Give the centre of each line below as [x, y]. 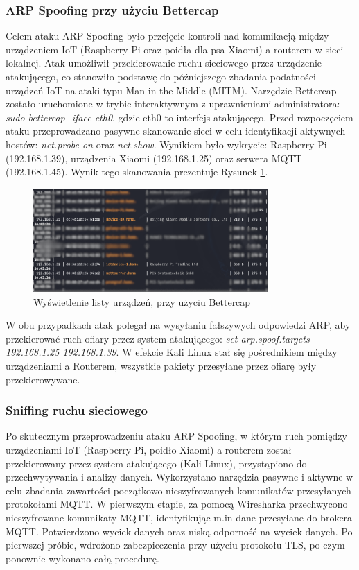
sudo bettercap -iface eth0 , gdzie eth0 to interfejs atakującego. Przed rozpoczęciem [179, 117]
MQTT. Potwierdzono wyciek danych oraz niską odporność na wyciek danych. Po [179, 531]
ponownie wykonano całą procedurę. [82, 558]
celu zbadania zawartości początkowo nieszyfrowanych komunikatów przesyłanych [178, 490]
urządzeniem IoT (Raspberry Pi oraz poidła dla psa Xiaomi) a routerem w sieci [175, 49]
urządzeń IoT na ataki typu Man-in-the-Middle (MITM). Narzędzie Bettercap [171, 90]
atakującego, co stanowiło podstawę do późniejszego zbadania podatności [161, 76]
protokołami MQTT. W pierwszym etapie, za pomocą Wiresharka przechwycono [177, 504]
